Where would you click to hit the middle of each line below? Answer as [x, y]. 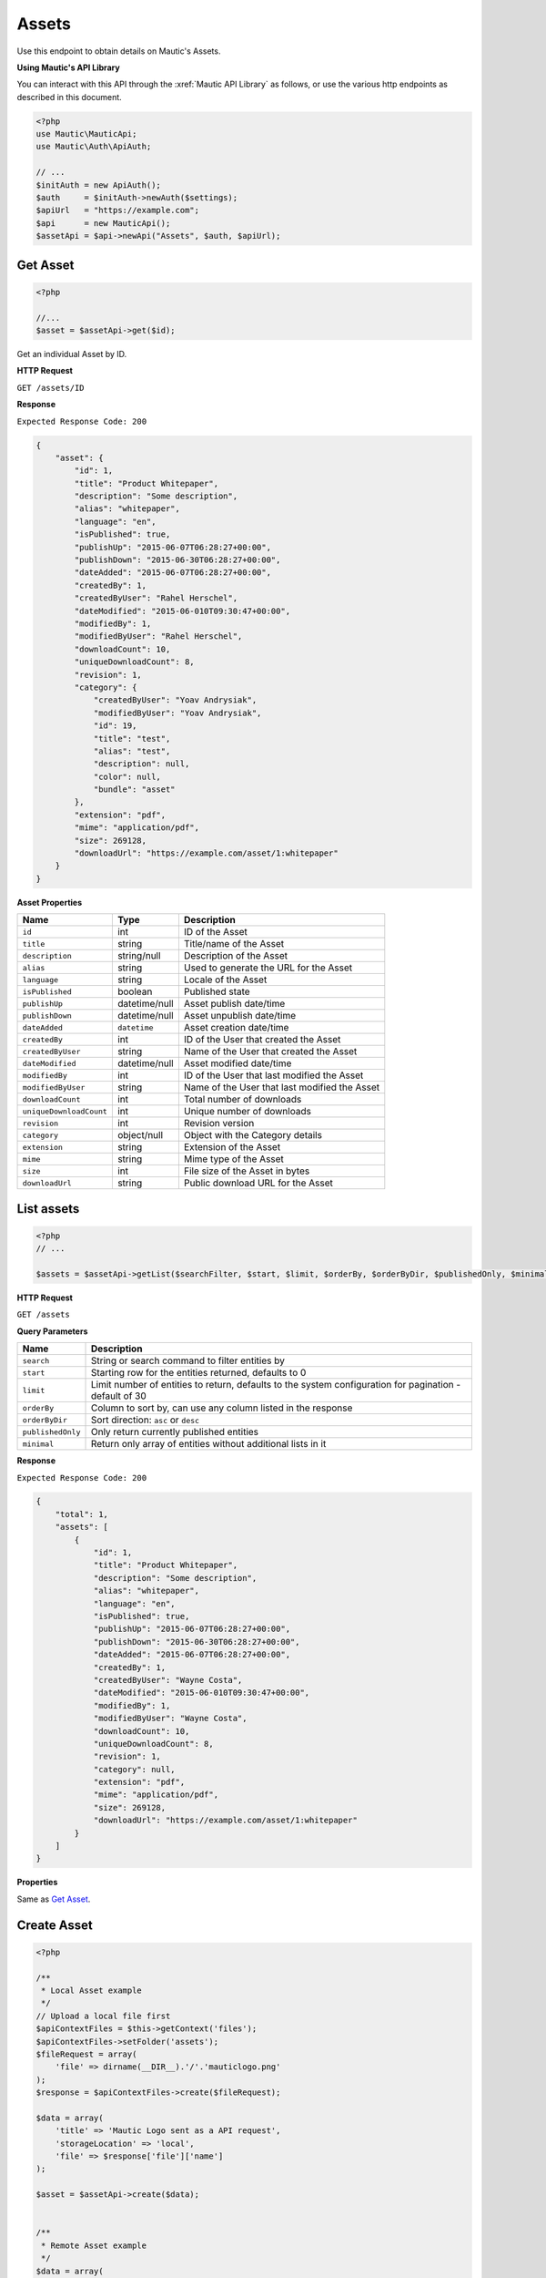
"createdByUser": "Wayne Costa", [168, 1680]
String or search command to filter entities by [188, 1360]
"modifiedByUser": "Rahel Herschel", [158, 636]
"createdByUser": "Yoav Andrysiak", [175, 700]
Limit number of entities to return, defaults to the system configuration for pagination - [276, 1385]
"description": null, [142, 764]
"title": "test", [132, 739]
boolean [135, 991]
